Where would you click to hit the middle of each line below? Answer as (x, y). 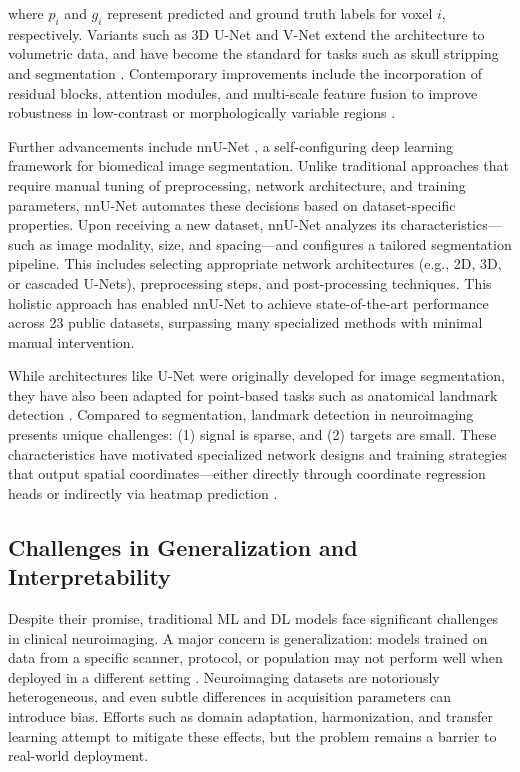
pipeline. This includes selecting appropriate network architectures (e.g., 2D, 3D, (255, 263)
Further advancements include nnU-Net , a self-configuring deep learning (231, 145)
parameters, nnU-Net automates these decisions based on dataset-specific (232, 204)
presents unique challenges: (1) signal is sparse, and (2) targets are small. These (252, 434)
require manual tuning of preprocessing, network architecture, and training (237, 184)
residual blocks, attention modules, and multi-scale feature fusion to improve (243, 92)
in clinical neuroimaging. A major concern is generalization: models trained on (248, 637)
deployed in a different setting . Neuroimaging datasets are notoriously (224, 676)
